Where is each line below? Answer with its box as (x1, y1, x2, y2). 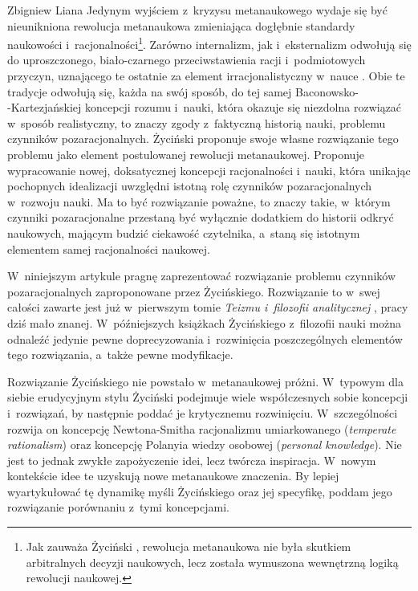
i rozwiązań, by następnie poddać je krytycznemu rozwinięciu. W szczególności (7, 404, 398, 421)
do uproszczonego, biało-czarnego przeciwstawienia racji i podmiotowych (7, 51, 366, 68)
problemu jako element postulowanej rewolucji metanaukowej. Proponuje (7, 146, 364, 162)
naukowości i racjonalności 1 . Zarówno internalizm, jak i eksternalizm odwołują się (7, 34, 412, 52)
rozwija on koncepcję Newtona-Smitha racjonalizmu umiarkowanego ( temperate (7, 420, 396, 437)
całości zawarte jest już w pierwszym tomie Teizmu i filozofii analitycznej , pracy (7, 299, 408, 316)
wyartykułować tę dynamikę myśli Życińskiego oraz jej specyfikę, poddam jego (7, 483, 392, 499)
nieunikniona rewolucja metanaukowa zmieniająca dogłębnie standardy (7, 17, 355, 34)
